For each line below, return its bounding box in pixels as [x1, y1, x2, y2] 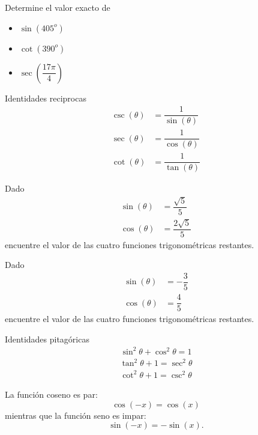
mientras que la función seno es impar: [5, 409, 146, 421]
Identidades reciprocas [5, 91, 86, 104]
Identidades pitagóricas [5, 332, 89, 345]
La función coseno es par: [5, 388, 98, 400]
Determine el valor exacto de [5, 1, 110, 13]
